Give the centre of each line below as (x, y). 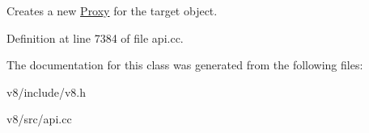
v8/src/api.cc (39, 119)
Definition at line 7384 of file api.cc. (95, 37)
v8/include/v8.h (47, 91)
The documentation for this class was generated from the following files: (185, 65)
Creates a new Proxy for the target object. (112, 10)
